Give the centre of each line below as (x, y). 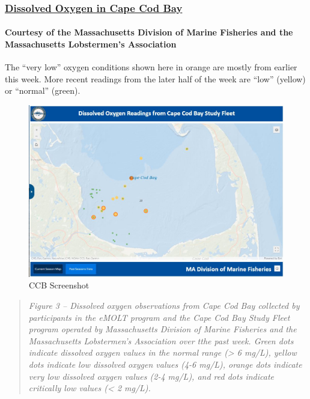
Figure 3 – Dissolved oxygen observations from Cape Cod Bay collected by (164, 305)
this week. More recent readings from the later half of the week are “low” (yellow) (155, 78)
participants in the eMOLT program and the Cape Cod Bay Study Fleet (159, 317)
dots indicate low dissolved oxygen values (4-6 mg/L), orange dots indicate (165, 364)
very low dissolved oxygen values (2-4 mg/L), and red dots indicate (151, 376)
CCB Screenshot (59, 285)
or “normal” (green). (43, 90)
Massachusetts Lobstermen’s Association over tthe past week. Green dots (161, 340)
